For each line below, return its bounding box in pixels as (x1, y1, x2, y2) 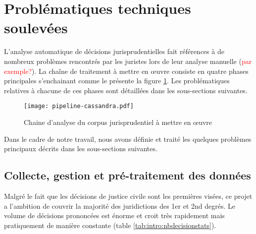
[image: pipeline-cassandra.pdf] (24, 103, 134, 110)
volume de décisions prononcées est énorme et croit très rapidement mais (4, 210, 225, 221)
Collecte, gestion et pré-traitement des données (4, 168, 251, 183)
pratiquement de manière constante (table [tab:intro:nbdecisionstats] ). (4, 220, 216, 230)
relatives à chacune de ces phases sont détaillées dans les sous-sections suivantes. (4, 85, 248, 95)
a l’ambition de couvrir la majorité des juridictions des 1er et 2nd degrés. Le (4, 200, 236, 211)
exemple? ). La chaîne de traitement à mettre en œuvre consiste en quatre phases (4, 65, 249, 76)
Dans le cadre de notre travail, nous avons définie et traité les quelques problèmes (4, 133, 252, 144)
